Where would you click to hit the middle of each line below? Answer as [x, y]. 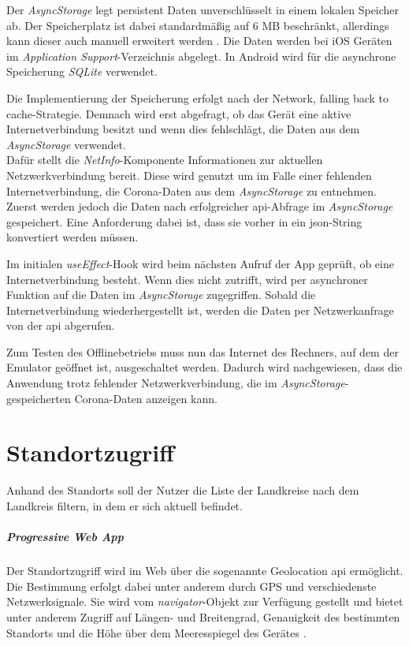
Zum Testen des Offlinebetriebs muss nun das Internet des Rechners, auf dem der [203, 351]
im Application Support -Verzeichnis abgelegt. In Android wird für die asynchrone [201, 56]
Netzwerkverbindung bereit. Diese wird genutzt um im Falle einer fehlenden [189, 175]
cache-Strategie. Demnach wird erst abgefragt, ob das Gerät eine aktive [179, 113]
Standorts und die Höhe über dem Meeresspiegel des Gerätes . [156, 632]
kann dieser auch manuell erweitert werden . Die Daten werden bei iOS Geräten [199, 41]
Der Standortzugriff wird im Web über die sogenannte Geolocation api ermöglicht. [205, 571]
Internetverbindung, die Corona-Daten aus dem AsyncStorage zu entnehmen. [191, 190]
